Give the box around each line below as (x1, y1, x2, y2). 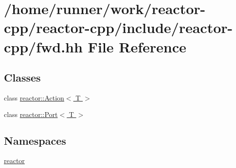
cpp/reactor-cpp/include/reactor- (4, 17, 233, 37)
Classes (4, 70, 41, 85)
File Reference (88, 36, 186, 56)
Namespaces (4, 133, 66, 148)
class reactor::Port (4, 109, 58, 119)
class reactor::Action (4, 92, 64, 102)
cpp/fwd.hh (4, 36, 83, 56)
